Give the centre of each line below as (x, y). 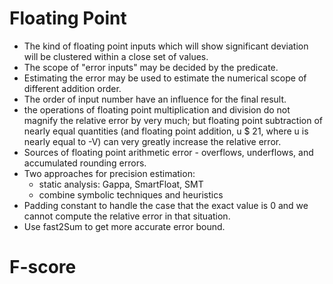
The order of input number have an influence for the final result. (155, 99)
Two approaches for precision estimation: (109, 173)
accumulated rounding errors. (85, 163)
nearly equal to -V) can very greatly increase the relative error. (152, 141)
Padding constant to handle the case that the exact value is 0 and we (166, 205)
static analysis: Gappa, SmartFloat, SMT (121, 184)
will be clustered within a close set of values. (116, 56)
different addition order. (72, 88)
